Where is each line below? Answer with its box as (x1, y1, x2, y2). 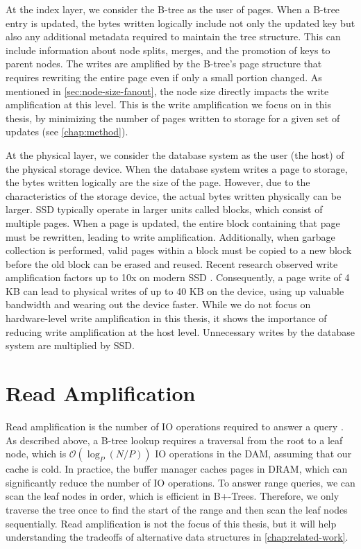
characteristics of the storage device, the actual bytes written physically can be (6, 188, 342, 203)
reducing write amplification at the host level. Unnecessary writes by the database (6, 324, 355, 339)
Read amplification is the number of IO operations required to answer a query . (6, 419, 344, 433)
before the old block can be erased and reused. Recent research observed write (6, 256, 338, 271)
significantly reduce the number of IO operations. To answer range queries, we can (6, 475, 355, 489)
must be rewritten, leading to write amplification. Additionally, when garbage (6, 229, 335, 244)
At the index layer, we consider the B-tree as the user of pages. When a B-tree (6, 2, 340, 16)
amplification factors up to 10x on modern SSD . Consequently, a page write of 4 (6, 270, 350, 285)
